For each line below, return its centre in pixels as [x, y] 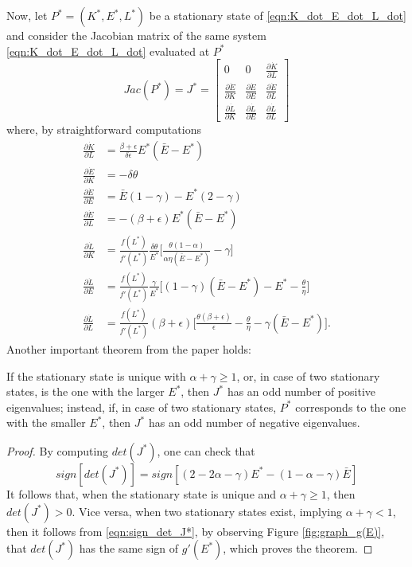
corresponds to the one [351, 407]
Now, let [27, 15]
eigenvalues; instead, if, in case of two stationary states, [142, 407]
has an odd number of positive [301, 391]
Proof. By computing [58, 450]
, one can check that [206, 450]
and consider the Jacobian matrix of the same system [136, 35]
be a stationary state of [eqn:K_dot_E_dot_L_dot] [278, 15]
